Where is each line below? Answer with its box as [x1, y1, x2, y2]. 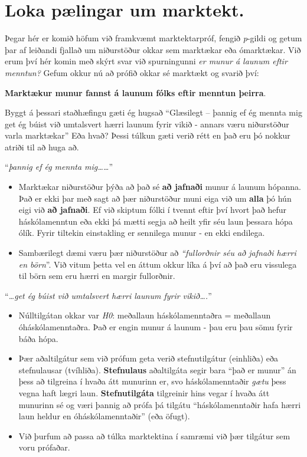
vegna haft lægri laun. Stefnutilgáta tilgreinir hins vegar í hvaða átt [18, 386, 270, 399]
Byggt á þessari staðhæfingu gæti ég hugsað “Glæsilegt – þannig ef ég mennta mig [5, 106, 302, 119]
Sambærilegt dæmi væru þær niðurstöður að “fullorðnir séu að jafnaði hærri [18, 246, 296, 259]
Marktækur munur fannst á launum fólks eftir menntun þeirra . [5, 86, 266, 98]
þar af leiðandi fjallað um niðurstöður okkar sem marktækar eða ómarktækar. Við [5, 43, 301, 55]
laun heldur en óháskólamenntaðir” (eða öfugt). [18, 410, 190, 422]
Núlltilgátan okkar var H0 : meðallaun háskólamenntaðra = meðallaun [18, 309, 271, 321]
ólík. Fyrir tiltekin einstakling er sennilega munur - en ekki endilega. [18, 226, 265, 239]
